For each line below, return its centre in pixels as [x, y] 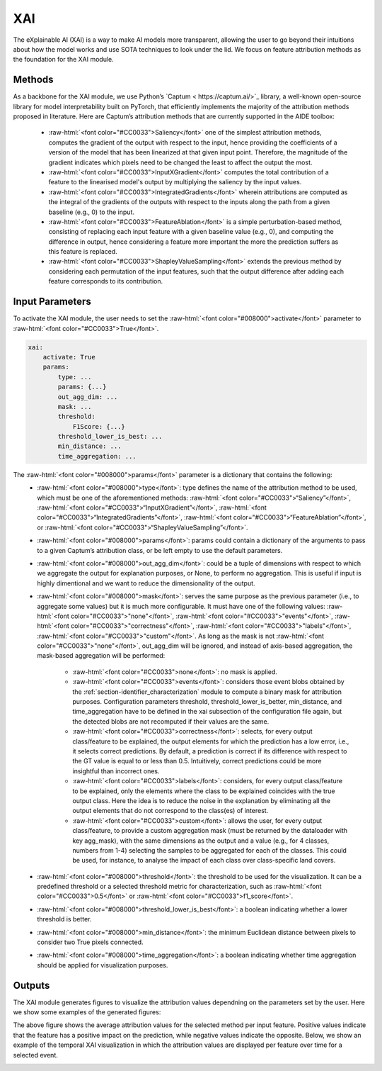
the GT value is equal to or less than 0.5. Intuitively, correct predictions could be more [197, 761]
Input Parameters [52, 302]
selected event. [35, 1055]
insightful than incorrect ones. [116, 771]
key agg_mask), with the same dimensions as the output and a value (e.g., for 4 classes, [201, 841]
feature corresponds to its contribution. [106, 281]
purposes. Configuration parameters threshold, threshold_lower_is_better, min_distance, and [207, 702]
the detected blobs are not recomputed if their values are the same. [171, 721]
